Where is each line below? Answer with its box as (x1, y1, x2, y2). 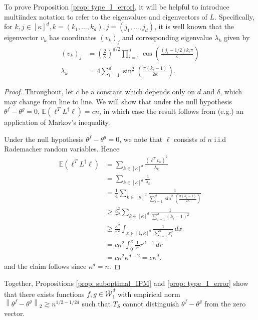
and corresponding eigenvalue (122, 32, 212, 43)
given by (223, 32, 250, 43)
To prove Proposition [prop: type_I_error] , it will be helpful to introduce (4, 2, 229, 12)
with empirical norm (118, 288, 180, 299)
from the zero (204, 298, 246, 308)
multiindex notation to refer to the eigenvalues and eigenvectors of (4, 11, 207, 22)
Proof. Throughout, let (4, 86, 74, 97)
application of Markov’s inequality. (4, 117, 110, 127)
